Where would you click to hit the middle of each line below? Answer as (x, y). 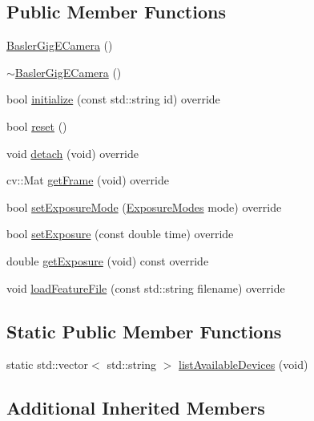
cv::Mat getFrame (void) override (88, 180)
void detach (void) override (72, 153)
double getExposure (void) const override (108, 260)
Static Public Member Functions (144, 331)
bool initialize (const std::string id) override (113, 99)
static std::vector (48, 364)
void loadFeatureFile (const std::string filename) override (146, 287)
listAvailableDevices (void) (244, 364)
